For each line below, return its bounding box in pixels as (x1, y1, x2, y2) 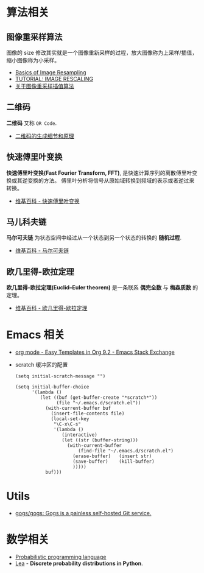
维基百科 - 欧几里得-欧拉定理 (15, 304, 88, 312)
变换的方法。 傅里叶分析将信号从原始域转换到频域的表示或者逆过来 (27, 177, 195, 184)
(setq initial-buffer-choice (15, 384, 90, 390)
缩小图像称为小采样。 (6, 57, 60, 64)
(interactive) (62, 432, 97, 438)
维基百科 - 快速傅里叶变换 (15, 197, 80, 205)
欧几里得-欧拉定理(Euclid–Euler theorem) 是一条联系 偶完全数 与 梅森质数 (6, 284, 192, 291)
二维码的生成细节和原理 (15, 132, 74, 139)
